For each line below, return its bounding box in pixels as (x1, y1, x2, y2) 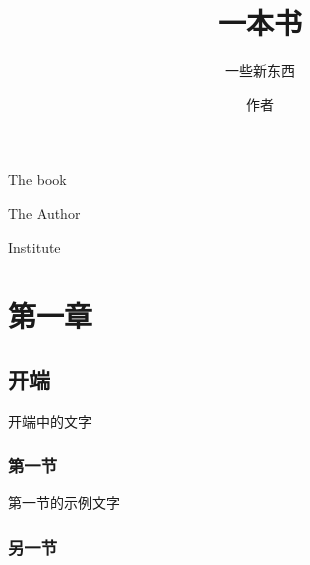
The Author (8, 202, 81, 223)
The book (8, 169, 67, 190)
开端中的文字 (8, 410, 92, 431)
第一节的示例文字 (8, 492, 120, 513)
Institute (8, 236, 61, 257)
